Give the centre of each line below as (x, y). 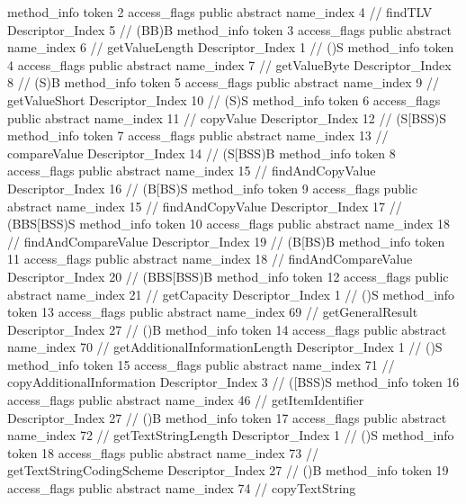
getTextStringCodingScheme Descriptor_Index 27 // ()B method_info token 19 (228, 470)
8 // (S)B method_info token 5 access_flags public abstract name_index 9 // (224, 82)
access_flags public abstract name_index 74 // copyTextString (182, 488)
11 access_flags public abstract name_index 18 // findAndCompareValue (210, 259)
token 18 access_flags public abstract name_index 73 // (163, 452)
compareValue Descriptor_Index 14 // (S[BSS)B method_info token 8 (202, 153)
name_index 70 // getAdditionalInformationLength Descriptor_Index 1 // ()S (225, 347)
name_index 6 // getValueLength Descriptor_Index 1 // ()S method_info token (231, 47)
